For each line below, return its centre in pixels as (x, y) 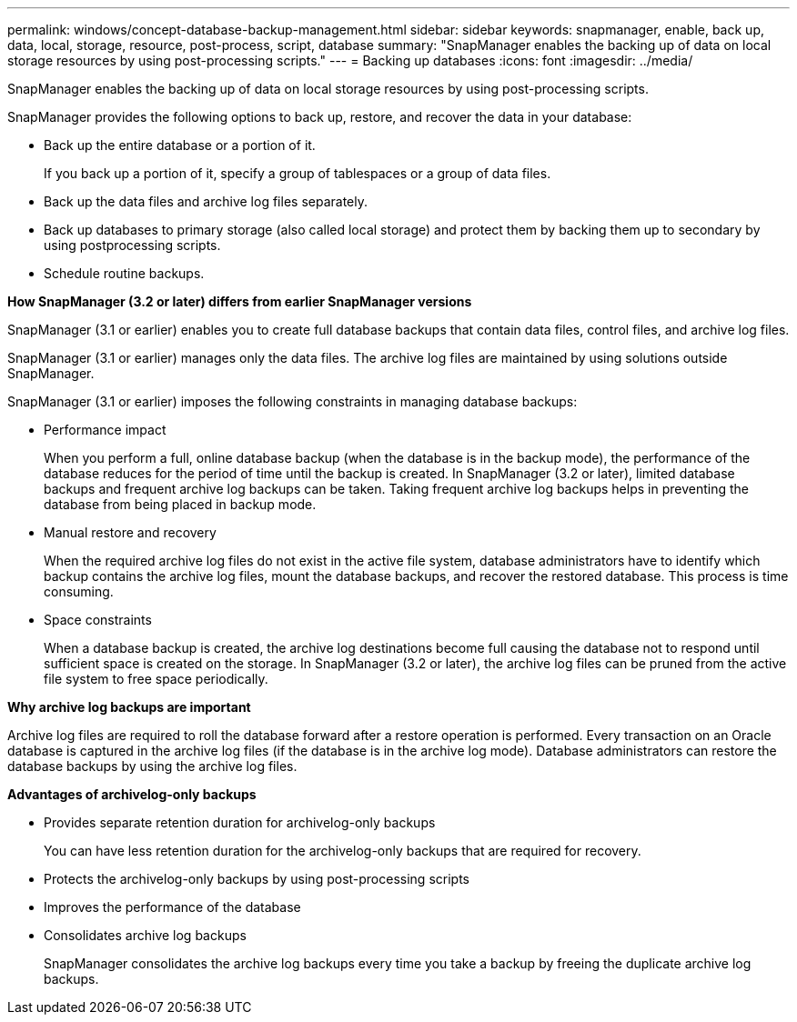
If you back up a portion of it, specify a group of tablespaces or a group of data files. (298, 173)
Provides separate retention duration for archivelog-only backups (240, 822)
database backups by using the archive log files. (152, 766)
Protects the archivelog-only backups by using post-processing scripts (257, 879)
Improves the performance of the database (172, 907)
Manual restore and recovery (130, 532)
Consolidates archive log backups (145, 935)
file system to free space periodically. (156, 679)
